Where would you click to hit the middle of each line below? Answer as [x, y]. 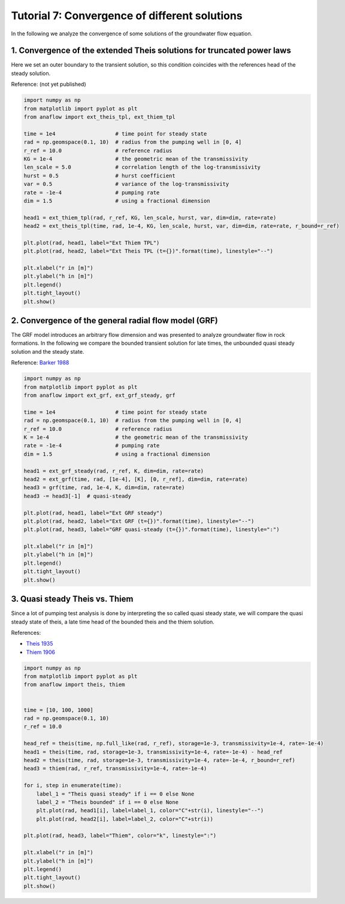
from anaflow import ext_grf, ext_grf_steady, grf [100, 395]
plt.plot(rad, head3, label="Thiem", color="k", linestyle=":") [120, 836]
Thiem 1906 [40, 652]
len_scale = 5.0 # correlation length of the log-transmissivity [142, 167]
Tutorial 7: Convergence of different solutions [127, 16]
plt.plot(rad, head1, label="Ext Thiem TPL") [92, 242]
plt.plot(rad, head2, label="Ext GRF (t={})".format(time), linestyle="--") [139, 521]
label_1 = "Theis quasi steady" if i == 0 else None [115, 794]
